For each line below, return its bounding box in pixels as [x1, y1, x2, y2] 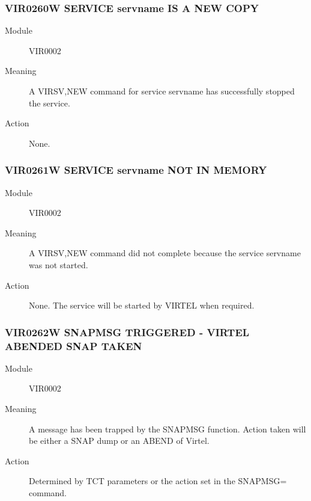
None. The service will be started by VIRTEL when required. [29, 299, 255, 312]
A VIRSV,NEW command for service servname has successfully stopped [29, 85, 295, 97]
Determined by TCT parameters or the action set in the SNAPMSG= [29, 475, 287, 487]
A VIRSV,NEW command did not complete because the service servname [29, 247, 301, 259]
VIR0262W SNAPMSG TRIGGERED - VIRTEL [5, 324, 250, 339]
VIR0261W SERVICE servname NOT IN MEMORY [5, 162, 267, 177]
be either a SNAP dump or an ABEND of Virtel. [29, 434, 210, 447]
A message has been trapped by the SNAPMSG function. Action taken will [29, 422, 306, 435]
